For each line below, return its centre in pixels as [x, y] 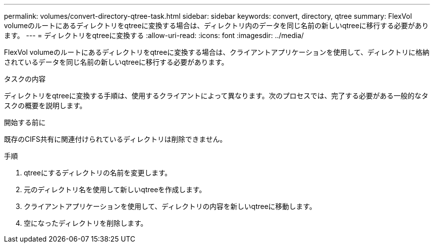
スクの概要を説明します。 [45, 105]
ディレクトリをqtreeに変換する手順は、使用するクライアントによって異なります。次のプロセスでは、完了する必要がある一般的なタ [216, 96]
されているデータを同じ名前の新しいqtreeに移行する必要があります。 [116, 62]
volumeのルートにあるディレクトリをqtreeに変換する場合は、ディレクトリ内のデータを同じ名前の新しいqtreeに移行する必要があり [217, 25]
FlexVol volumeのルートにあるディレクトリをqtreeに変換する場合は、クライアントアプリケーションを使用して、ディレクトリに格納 [217, 52]
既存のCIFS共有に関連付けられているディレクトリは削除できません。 [115, 139]
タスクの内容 [25, 79]
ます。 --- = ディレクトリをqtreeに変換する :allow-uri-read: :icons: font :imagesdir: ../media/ [154, 35]
